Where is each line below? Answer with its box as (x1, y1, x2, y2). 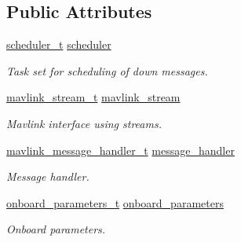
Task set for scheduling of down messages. (6, 62, 208, 79)
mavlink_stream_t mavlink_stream (6, 89, 181, 105)
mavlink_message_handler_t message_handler (6, 141, 235, 158)
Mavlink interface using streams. (6, 115, 162, 131)
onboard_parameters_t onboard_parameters (6, 194, 224, 211)
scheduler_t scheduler (6, 36, 111, 53)
